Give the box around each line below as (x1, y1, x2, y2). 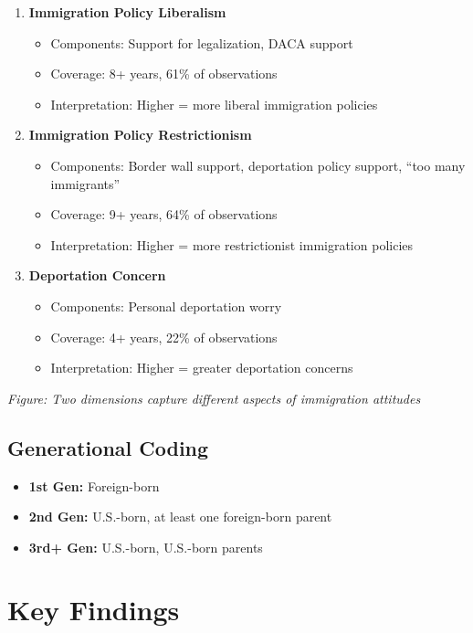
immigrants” (50, 174, 121, 193)
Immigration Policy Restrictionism (28, 125, 252, 144)
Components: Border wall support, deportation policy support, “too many (50, 155, 466, 174)
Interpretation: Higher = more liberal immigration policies (50, 94, 378, 113)
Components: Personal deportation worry (50, 296, 282, 315)
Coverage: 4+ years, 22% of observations (50, 327, 278, 346)
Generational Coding (7, 433, 209, 461)
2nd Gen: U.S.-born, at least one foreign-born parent (28, 507, 332, 526)
